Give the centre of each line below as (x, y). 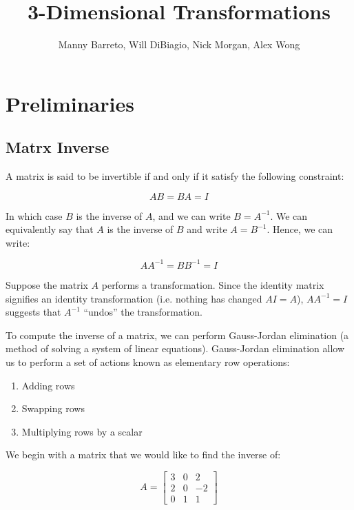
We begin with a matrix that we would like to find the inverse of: (143, 455)
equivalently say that (50, 229)
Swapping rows (53, 408)
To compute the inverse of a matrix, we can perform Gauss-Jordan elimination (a (177, 335)
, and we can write (191, 215)
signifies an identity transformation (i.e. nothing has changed (134, 298)
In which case (34, 215)
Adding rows (48, 385)
